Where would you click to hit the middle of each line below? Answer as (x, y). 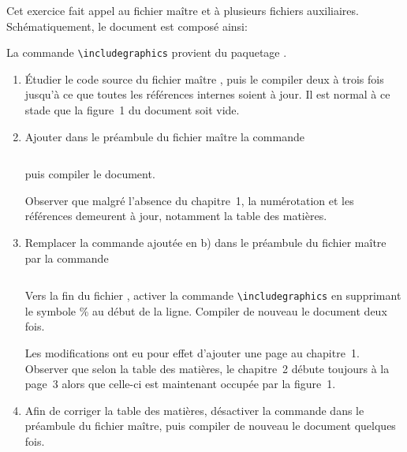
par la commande (67, 258)
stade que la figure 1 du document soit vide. (132, 110)
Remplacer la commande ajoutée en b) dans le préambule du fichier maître (205, 242)
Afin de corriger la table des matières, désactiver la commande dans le (194, 410)
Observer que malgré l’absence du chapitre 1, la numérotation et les (189, 200)
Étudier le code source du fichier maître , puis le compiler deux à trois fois (204, 78)
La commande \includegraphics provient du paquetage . (147, 52)
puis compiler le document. (90, 174)
